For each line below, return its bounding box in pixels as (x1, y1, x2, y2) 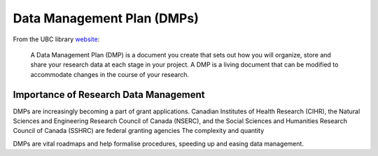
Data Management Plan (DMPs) (13, 10, 199, 26)
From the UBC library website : (13, 35, 100, 43)
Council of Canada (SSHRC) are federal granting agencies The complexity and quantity (13, 127, 265, 135)
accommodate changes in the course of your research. (30, 70, 189, 78)
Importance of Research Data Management (13, 88, 205, 101)
